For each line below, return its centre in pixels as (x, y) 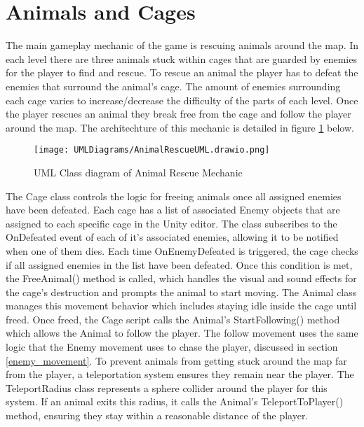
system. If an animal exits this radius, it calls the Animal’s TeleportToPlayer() (175, 401)
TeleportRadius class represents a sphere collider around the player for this (167, 387)
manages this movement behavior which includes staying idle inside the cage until (181, 306)
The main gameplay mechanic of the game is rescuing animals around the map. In (182, 45)
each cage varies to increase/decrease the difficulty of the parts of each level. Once (182, 100)
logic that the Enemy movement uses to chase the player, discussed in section (172, 347)
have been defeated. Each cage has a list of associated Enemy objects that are (173, 210)
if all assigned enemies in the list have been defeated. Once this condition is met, (179, 264)
